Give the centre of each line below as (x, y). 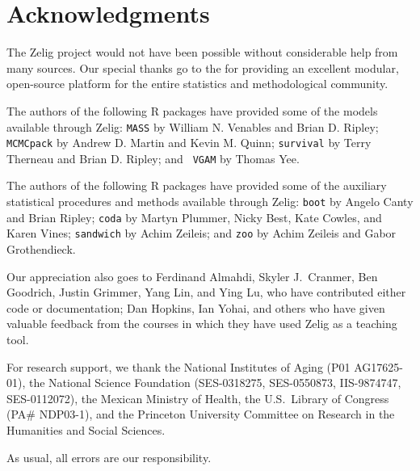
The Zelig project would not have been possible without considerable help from (202, 52)
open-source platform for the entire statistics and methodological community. (197, 84)
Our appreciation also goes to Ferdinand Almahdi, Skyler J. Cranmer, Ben (192, 276)
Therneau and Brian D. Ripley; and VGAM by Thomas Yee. (153, 158)
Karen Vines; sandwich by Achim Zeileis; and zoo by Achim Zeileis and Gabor (202, 233)
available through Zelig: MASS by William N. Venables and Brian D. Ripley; (193, 126)
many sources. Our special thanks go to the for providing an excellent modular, (203, 67)
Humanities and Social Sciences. (86, 429)
